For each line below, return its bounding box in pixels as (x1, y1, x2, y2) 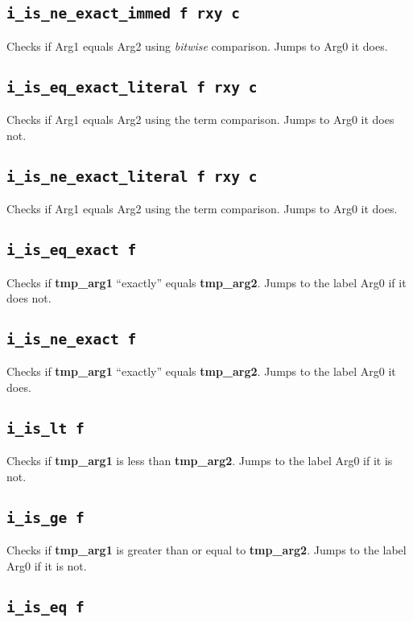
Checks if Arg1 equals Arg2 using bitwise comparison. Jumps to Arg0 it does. (6, 37, 388, 54)
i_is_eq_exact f (6, 241, 137, 259)
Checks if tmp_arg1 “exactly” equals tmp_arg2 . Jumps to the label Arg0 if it (6, 274, 407, 290)
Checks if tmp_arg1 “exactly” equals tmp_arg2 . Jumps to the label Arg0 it (6, 363, 396, 380)
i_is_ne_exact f (6, 331, 137, 348)
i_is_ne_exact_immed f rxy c (6, 5, 241, 23)
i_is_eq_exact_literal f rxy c (6, 78, 258, 96)
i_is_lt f (6, 420, 85, 438)
